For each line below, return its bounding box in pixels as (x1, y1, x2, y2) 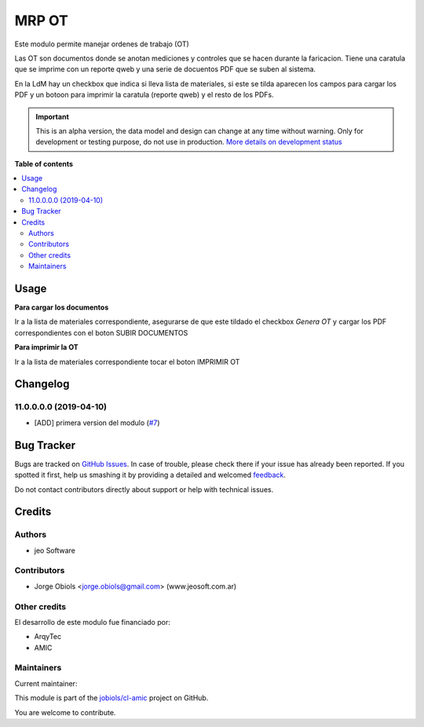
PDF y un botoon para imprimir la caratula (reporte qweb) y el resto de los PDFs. (14, 90, 274, 100)
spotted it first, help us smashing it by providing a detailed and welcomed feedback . (14, 470, 287, 479)
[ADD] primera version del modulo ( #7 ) (34, 417, 160, 428)
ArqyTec (34, 632, 62, 641)
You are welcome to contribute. (14, 707, 116, 717)
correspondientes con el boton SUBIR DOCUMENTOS (14, 328, 188, 337)
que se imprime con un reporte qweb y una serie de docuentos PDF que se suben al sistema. (14, 64, 316, 74)
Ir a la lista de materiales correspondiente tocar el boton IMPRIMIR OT (14, 357, 240, 366)
